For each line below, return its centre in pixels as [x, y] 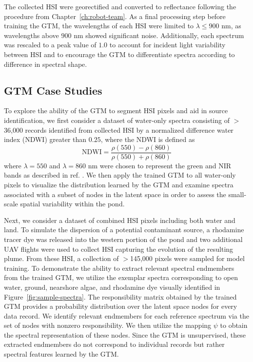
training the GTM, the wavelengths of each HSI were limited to [99, 26]
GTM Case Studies [53, 90]
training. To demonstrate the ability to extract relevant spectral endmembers [119, 268]
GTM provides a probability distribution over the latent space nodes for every [121, 306]
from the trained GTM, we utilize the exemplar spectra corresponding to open [121, 277]
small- [237, 194]
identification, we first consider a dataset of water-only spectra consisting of [117, 120]
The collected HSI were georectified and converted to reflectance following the [120, 6]
